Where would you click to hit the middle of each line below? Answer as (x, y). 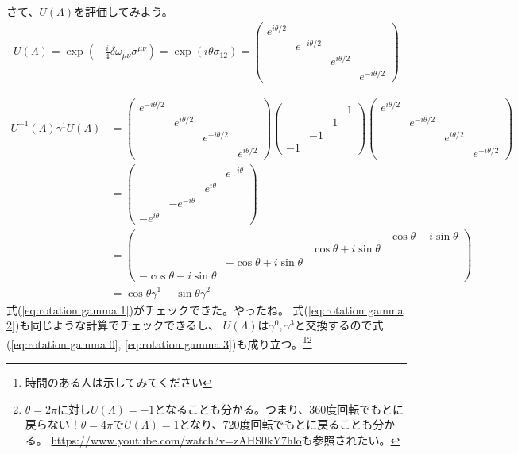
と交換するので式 (339, 325)
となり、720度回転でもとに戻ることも (276, 424)
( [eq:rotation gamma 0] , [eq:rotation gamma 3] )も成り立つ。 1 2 (159, 342)
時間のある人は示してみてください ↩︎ (118, 381)
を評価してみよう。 (124, 11)
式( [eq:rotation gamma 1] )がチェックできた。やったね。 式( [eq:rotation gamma (205, 309)
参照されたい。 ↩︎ (356, 439)
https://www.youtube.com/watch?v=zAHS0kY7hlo (176, 439)
